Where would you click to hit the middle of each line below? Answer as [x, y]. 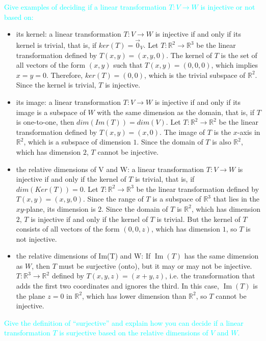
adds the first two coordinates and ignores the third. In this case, [117, 286]
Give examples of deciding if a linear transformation [85, 7]
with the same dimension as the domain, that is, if [176, 112]
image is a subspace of [51, 112]
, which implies [234, 65]
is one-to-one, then [45, 122]
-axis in [249, 132]
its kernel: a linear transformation [69, 34]
